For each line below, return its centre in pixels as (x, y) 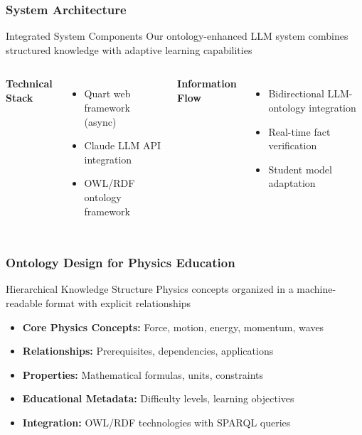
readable (24, 302)
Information (207, 84)
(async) (100, 121)
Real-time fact (299, 131)
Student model (300, 169)
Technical (29, 84)
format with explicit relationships (118, 302)
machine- (316, 289)
